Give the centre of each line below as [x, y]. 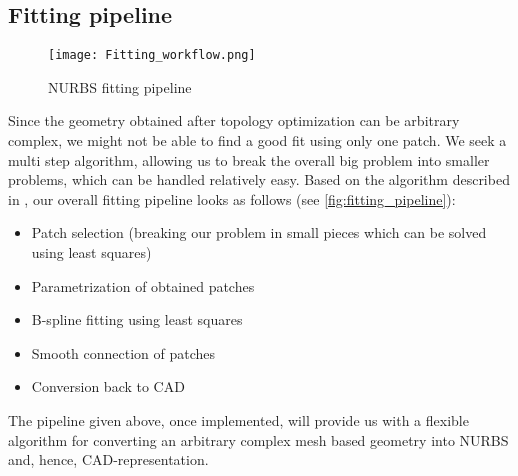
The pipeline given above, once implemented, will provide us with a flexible [238, 419]
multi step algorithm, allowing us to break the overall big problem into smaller [249, 159]
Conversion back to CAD [108, 386]
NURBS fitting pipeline [120, 86]
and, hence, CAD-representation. [108, 459]
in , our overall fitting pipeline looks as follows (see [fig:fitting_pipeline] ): [232, 198]
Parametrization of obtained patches [143, 285]
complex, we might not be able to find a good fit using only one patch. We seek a [257, 140]
